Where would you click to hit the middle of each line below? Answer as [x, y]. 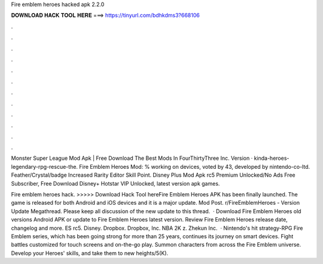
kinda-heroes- [272, 158]
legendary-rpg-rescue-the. [44, 166]
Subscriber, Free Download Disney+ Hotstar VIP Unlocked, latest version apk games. [115, 183]
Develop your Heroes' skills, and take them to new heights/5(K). [90, 253]
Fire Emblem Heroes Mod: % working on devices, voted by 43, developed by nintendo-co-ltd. [194, 166]
